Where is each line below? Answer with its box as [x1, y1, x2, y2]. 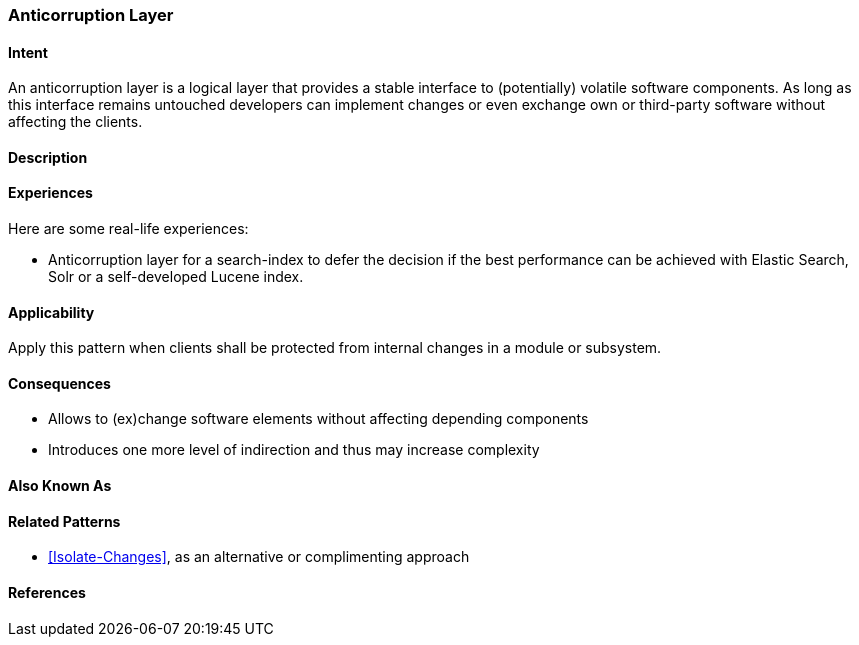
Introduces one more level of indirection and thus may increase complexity [48, 441, 540, 459]
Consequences [8, 374, 111, 392]
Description [8, 148, 88, 166]
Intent [8, 43, 48, 61]
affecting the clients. [8, 113, 143, 131]
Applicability [8, 303, 95, 321]
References [8, 583, 86, 601]
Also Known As [8, 477, 112, 495]
